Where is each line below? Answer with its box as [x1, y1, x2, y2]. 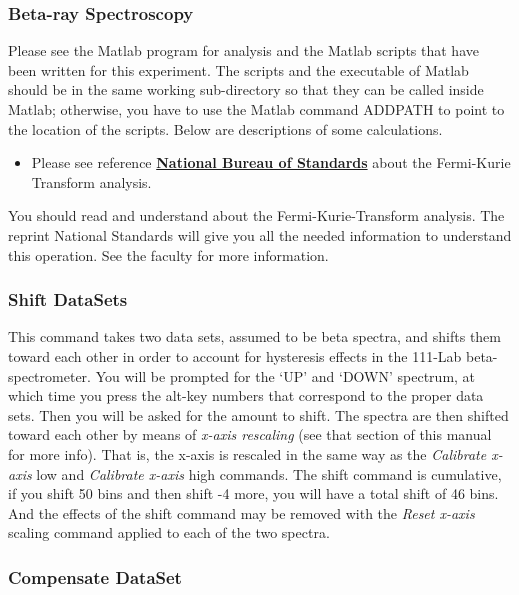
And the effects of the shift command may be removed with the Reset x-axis [8, 502, 475, 523]
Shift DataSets [8, 287, 128, 312]
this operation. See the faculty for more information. [8, 244, 329, 265]
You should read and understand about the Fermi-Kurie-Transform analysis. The [8, 205, 505, 226]
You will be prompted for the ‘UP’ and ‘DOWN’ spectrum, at [95, 365, 476, 386]
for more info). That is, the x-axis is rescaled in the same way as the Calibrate [8, 443, 487, 464]
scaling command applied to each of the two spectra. [8, 522, 330, 543]
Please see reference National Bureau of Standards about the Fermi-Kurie [31, 152, 511, 173]
